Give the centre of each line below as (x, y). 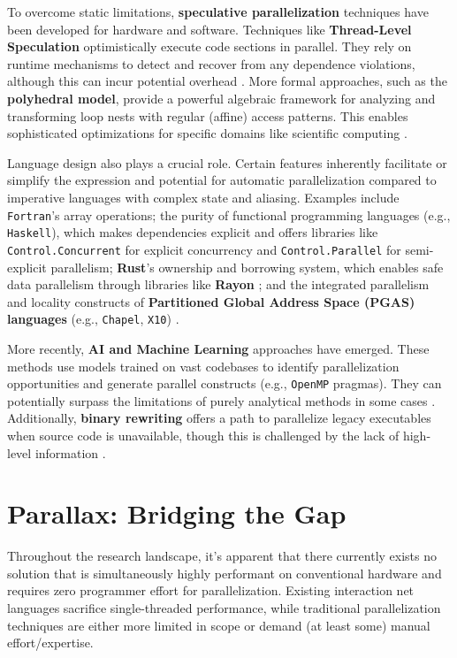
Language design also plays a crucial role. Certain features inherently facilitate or (227, 162)
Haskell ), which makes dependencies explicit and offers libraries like (193, 232)
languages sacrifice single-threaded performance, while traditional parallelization (224, 608)
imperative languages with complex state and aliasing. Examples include (203, 197)
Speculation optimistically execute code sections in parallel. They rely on (209, 46)
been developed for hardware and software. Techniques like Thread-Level (209, 29)
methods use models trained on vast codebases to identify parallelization (203, 366)
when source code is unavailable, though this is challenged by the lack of (203, 435)
